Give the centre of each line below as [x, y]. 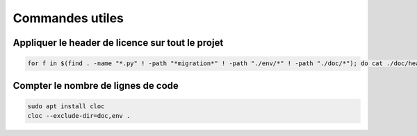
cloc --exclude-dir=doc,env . [79, 116]
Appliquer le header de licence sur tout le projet [118, 43]
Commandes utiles [68, 18]
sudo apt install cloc [66, 106]
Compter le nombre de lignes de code [96, 86]
